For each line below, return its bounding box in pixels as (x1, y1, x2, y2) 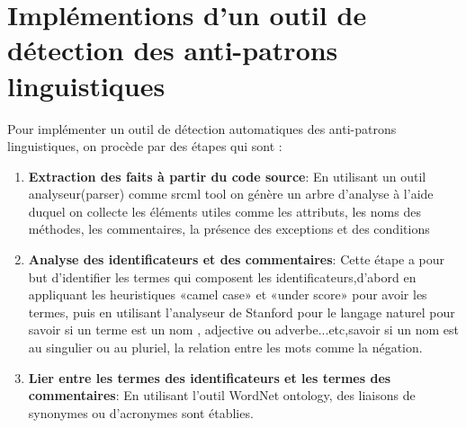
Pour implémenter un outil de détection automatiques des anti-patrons (7, 119, 397, 138)
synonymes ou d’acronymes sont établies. (28, 403, 254, 422)
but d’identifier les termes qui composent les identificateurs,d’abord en (28, 267, 417, 286)
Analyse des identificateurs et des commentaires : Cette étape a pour (28, 250, 445, 269)
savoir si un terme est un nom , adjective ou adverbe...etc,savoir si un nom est (28, 320, 459, 339)
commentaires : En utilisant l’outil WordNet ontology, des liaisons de (28, 386, 416, 405)
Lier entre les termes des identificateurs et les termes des (28, 368, 391, 387)
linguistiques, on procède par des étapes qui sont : (7, 137, 282, 156)
